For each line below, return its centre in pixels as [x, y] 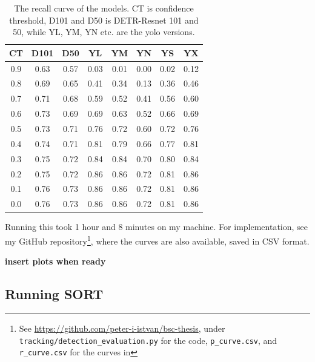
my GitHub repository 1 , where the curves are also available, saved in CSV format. [157, 240]
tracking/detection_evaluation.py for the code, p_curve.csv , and [148, 340]
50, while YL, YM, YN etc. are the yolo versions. [104, 32]
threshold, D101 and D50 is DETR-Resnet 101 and [104, 20]
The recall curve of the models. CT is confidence [104, 8]
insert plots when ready [55, 261]
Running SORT [54, 294]
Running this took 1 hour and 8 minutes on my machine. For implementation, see [157, 227]
